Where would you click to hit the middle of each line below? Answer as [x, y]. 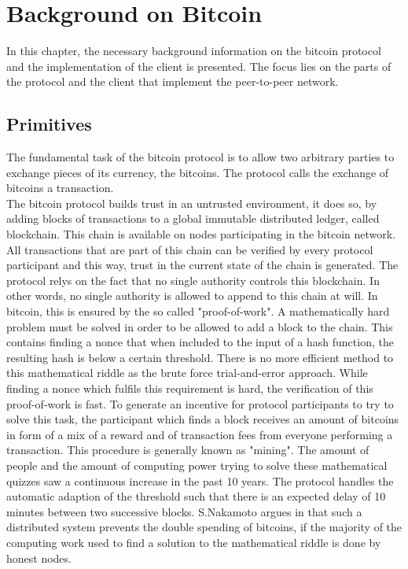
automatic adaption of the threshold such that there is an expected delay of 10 [196, 496]
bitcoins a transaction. [60, 188]
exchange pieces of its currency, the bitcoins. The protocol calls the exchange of [198, 172]
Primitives [49, 124]
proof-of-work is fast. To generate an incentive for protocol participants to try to [200, 403]
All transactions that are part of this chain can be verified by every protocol [190, 249]
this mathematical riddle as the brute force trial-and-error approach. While [187, 373]
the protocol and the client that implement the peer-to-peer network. [173, 81]
